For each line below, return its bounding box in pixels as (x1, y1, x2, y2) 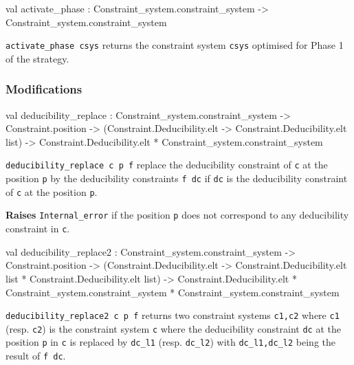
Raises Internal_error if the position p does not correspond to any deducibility (5, 208, 349, 222)
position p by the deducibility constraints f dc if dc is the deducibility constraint (5, 171, 348, 186)
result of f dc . (5, 349, 66, 363)
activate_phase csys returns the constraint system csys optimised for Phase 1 (5, 38, 344, 52)
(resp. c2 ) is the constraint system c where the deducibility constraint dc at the (5, 321, 341, 335)
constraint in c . (5, 221, 70, 236)
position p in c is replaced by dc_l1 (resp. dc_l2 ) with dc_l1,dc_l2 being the (5, 335, 336, 349)
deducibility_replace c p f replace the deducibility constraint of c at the (5, 157, 328, 172)
